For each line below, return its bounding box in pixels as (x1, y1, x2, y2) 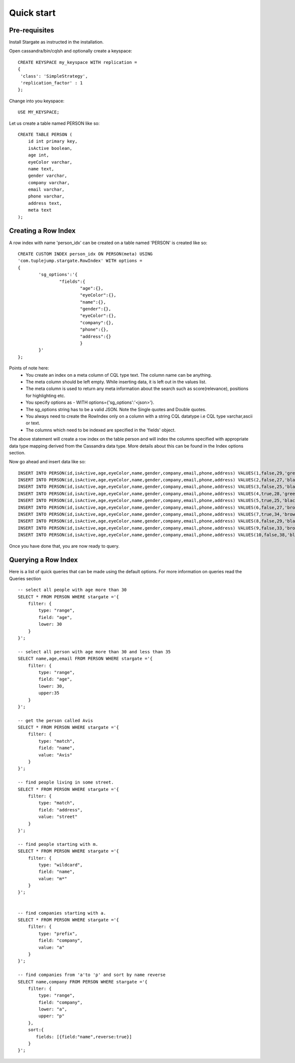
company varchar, (28, 180, 70, 185)
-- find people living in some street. (18, 780, 114, 785)
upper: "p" (38, 1013, 65, 1019)
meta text (28, 207, 52, 213)
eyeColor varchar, (28, 159, 73, 165)
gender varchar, (28, 173, 67, 179)
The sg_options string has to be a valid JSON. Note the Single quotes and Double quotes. (26, 406, 206, 412)
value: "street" (38, 814, 78, 820)
